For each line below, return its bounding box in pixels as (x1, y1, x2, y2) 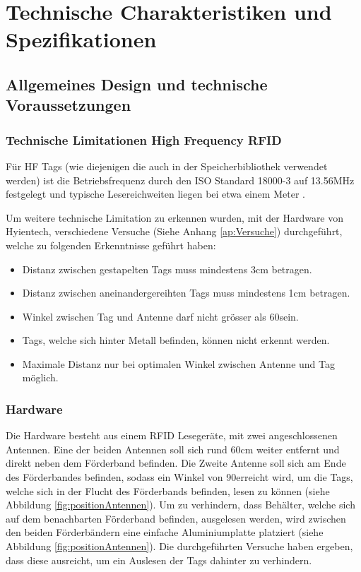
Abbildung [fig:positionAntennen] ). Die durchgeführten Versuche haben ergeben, (6, 539, 353, 554)
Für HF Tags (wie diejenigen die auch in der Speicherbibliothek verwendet (6, 158, 328, 173)
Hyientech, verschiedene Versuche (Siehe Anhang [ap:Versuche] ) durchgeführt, (6, 224, 343, 239)
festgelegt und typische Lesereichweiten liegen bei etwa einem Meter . (6, 186, 305, 201)
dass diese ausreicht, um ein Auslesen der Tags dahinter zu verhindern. (6, 552, 312, 567)
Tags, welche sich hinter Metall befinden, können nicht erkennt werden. (22, 333, 330, 347)
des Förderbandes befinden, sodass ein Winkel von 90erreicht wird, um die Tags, (6, 470, 353, 484)
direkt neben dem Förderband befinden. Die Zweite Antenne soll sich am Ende (6, 455, 346, 470)
